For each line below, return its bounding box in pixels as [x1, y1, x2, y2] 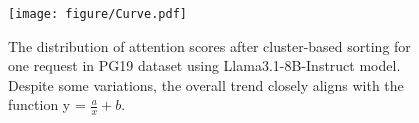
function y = [8, 94, 86, 115]
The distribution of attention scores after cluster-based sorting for [8, 35, 411, 56]
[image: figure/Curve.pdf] [8, 7, 187, 21]
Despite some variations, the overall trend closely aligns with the [8, 74, 404, 95]
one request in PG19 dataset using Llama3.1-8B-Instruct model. [8, 55, 401, 76]
